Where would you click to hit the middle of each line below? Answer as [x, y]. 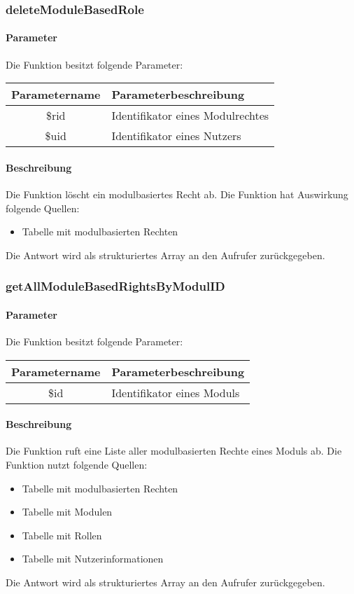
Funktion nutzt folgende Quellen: [77, 465]
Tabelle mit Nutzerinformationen [93, 559]
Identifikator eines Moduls [176, 392]
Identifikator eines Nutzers [176, 136]
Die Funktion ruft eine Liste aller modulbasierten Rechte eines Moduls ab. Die [174, 451]
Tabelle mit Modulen [67, 512]
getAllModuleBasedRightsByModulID [115, 286]
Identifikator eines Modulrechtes [190, 116]
